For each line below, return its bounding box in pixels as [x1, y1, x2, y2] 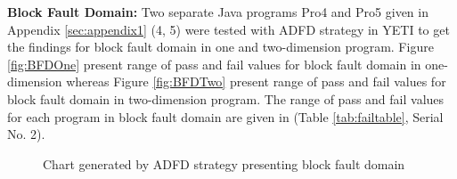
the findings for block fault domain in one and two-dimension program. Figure [7, 37, 434, 56]
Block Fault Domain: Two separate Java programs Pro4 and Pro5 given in [7, 3, 428, 20]
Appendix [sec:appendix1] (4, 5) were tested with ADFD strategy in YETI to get [7, 20, 450, 38]
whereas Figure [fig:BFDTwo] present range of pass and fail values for [66, 72, 446, 91]
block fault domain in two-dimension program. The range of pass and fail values [7, 89, 445, 108]
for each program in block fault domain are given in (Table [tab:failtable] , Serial [7, 107, 444, 126]
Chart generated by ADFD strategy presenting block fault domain [43, 154, 405, 173]
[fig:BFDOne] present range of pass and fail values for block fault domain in [7, 54, 421, 73]
